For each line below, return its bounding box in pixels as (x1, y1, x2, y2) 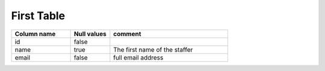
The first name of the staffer (113, 45, 193, 54)
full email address (113, 53, 164, 61)
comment (113, 29, 141, 38)
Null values (73, 29, 107, 38)
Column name (14, 29, 56, 38)
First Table (11, 9, 66, 22)
